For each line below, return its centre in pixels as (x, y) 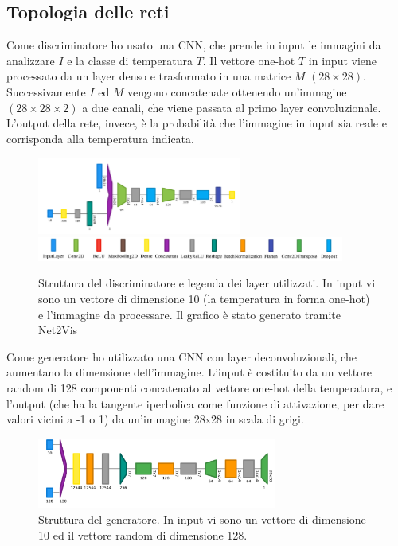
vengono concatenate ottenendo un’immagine (237, 91)
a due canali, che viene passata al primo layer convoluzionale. (232, 107)
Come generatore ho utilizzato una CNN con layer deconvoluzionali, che (181, 356)
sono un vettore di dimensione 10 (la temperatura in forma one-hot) (204, 299)
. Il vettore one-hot (249, 60)
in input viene (343, 60)
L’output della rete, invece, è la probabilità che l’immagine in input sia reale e (197, 123)
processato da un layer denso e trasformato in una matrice (149, 76)
